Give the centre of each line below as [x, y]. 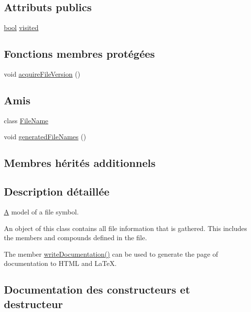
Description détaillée [57, 191]
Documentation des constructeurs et [97, 289]
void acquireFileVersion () [42, 74]
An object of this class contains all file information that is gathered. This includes [125, 228]
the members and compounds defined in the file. [75, 238]
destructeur [33, 304]
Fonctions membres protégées [79, 54]
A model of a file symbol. [42, 211]
